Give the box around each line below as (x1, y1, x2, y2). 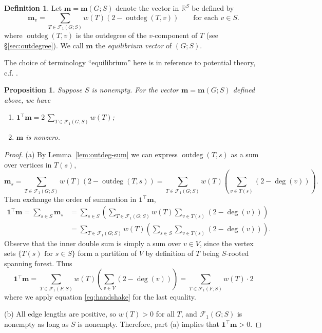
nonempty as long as (4, 318, 69, 329)
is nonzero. (26, 132, 60, 142)
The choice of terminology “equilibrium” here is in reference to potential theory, (4, 57, 256, 68)
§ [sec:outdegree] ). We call (4, 40, 84, 50)
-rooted (226, 248, 249, 258)
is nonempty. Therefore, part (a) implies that (78, 318, 219, 329)
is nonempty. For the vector (91, 84, 179, 95)
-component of (152, 29, 198, 40)
